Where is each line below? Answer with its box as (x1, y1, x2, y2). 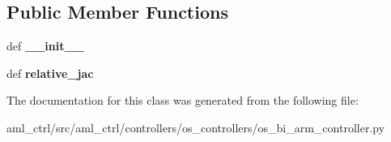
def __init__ (6, 37, 84, 54)
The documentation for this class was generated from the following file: (6, 92, 359, 109)
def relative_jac (6, 64, 94, 81)
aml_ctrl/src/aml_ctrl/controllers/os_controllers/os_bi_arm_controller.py (6, 118, 385, 136)
